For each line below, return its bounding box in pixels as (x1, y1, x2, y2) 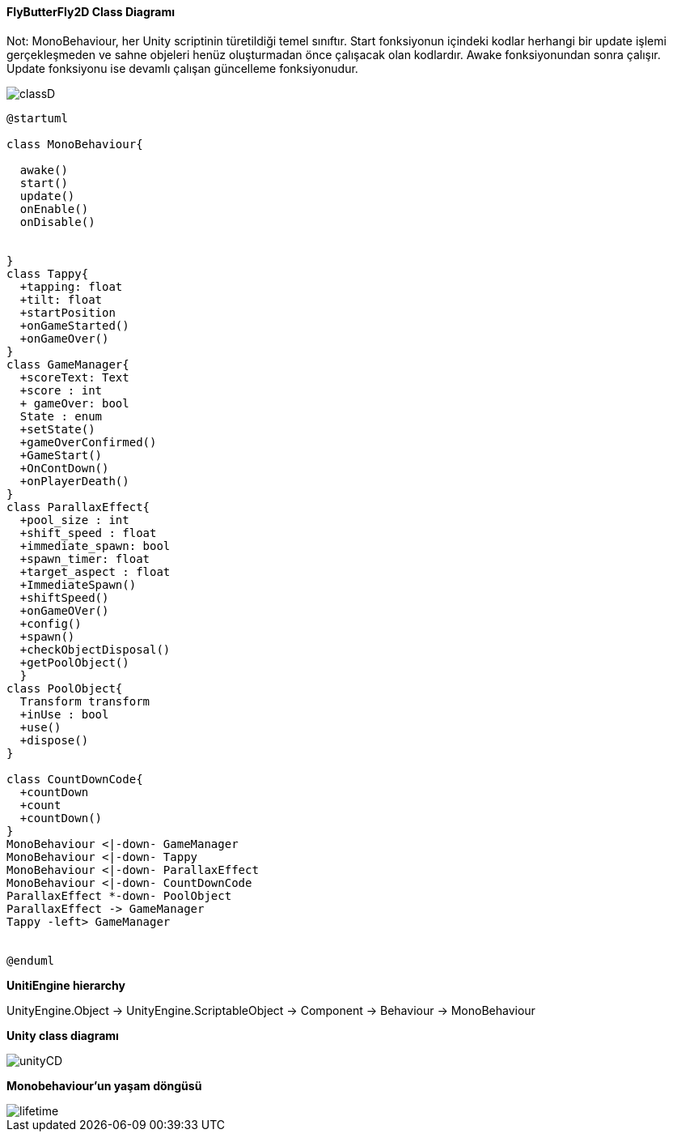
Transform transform (19, 694, 150, 708)
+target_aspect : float (19, 565, 171, 578)
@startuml (6, 111, 68, 125)
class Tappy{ (6, 266, 89, 280)
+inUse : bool (19, 707, 109, 721)
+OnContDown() (19, 461, 109, 475)
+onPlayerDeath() (19, 474, 129, 488)
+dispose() (19, 733, 89, 747)
